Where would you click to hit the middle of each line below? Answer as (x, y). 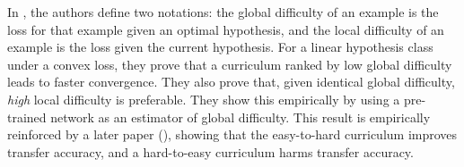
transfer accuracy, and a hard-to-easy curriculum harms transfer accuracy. (210, 151)
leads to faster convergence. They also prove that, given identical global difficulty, (231, 82)
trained (27, 117)
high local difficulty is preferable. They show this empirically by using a (204, 99)
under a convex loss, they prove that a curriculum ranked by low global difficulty (230, 64)
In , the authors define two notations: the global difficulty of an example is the (223, 12)
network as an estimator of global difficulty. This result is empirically (241, 117)
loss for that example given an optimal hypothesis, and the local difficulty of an (226, 29)
